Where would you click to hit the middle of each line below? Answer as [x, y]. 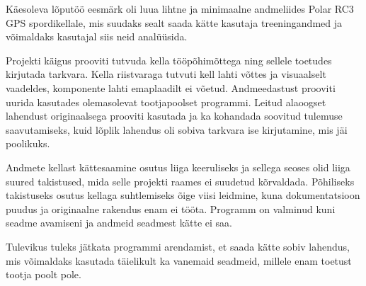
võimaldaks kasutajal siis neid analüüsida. [97, 36]
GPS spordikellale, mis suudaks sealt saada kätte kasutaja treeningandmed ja [174, 22]
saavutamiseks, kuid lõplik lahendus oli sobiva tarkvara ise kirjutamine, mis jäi [177, 129]
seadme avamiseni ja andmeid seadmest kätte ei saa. [119, 223]
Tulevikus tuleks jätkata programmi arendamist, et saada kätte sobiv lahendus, [178, 246]
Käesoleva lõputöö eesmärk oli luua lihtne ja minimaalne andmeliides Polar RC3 [180, 8]
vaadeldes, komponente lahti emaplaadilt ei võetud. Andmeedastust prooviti [171, 87]
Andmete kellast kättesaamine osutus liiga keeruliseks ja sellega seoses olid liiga [178, 167]
